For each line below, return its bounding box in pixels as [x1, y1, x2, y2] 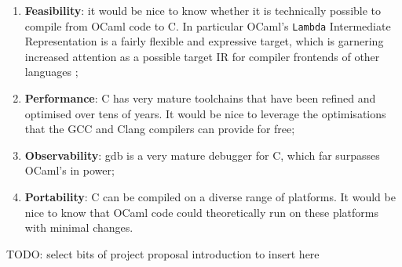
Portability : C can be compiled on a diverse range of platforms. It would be [24, 189, 396, 204]
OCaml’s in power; [24, 162, 115, 179]
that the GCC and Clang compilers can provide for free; [24, 121, 295, 137]
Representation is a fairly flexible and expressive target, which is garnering [24, 33, 384, 49]
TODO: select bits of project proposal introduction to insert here [6, 245, 320, 262]
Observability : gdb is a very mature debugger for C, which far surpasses [24, 146, 380, 163]
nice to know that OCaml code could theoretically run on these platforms [24, 204, 379, 220]
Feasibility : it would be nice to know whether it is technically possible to [24, 2, 382, 18]
